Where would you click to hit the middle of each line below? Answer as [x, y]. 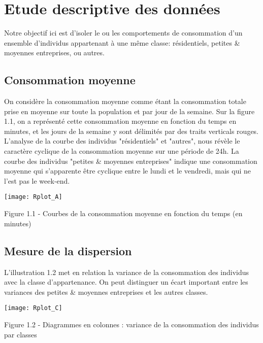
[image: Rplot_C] [33, 308]
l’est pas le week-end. [37, 180]
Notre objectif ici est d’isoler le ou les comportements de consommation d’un [123, 33]
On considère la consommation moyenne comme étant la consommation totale [125, 101]
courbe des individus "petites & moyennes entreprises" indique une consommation [131, 161]
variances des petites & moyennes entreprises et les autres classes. [106, 291]
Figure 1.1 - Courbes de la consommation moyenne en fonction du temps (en [123, 213]
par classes [21, 334]
